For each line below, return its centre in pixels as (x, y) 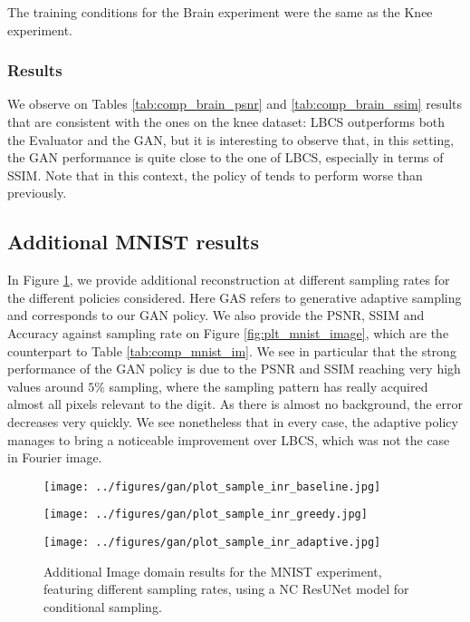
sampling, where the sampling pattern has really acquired (269, 386)
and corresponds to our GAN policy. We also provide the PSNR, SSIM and (216, 315)
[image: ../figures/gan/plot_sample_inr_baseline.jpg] (212, 486)
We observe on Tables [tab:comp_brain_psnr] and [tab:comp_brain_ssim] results (235, 104)
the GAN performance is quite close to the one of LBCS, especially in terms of (225, 157)
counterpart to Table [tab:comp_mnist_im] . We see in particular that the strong (232, 350)
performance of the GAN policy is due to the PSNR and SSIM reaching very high (234, 369)
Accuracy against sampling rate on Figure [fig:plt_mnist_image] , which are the (228, 332)
